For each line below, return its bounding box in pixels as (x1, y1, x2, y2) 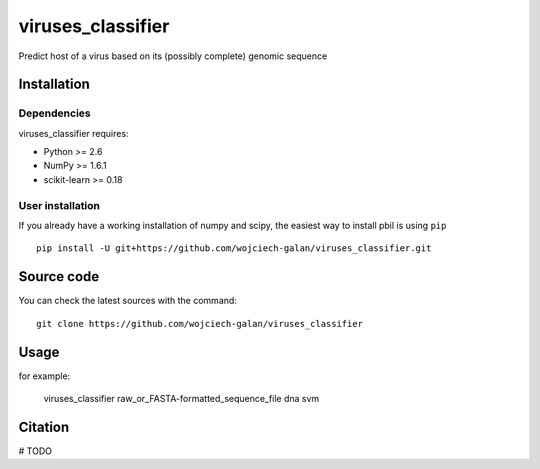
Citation (18, 418, 70, 435)
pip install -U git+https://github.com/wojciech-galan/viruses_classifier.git (36, 243, 432, 254)
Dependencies (18, 106, 92, 120)
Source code (18, 268, 100, 285)
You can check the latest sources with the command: (18, 295, 237, 307)
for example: (18, 370, 71, 382)
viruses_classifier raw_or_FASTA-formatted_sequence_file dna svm (43, 393, 320, 404)
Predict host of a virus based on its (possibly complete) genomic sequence (18, 50, 328, 62)
